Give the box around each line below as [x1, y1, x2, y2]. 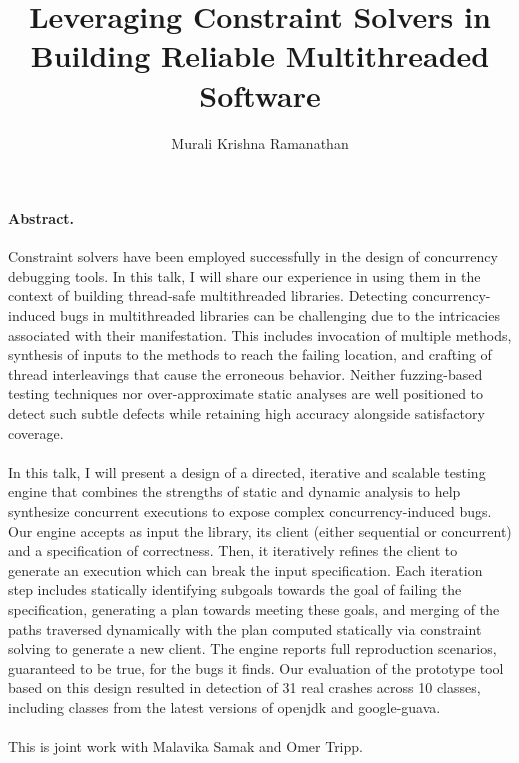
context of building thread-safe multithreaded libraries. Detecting [8, 285, 408, 306]
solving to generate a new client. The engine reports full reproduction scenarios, [8, 638, 497, 659]
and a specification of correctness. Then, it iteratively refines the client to [8, 540, 458, 561]
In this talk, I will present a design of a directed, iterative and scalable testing [8, 461, 486, 482]
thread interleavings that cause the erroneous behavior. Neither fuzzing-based [8, 363, 483, 384]
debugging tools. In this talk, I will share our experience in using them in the [8, 265, 481, 286]
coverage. [8, 422, 64, 443]
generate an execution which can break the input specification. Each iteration [8, 559, 483, 580]
